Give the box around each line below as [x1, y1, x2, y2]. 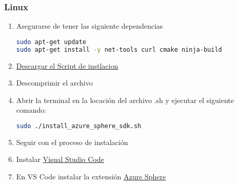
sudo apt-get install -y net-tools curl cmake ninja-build [16, 46, 222, 53]
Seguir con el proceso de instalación [16, 136, 128, 147]
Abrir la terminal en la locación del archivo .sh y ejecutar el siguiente [16, 94, 234, 105]
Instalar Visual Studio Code [16, 154, 104, 165]
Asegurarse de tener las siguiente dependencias [16, 20, 163, 31]
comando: [16, 105, 47, 115]
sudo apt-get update [16, 38, 86, 46]
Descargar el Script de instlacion [16, 60, 118, 71]
